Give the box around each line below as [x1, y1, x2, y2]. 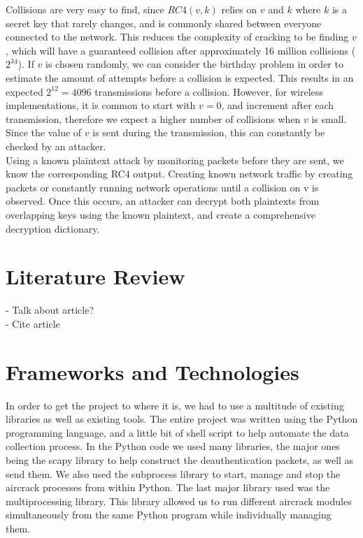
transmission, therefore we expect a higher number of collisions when [6, 111, 301, 126]
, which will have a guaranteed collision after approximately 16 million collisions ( [6, 43, 356, 57]
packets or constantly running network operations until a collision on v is [6, 180, 319, 194]
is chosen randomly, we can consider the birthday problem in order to [45, 57, 343, 71]
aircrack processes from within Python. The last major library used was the [6, 480, 330, 495]
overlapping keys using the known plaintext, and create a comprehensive [6, 207, 315, 221]
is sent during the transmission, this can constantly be [92, 125, 325, 140]
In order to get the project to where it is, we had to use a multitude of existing [6, 398, 344, 412]
